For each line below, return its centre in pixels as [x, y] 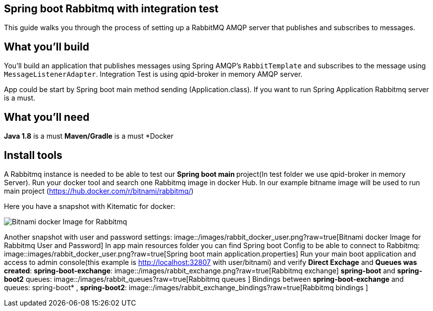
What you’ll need [47, 117]
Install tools [33, 155]
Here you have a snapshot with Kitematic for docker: [90, 206]
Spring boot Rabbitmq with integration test [111, 9]
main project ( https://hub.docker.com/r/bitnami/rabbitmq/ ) [99, 191]
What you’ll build [47, 47]
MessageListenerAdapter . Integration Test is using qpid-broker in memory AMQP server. [153, 74]
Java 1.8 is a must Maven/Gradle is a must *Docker [89, 136]
